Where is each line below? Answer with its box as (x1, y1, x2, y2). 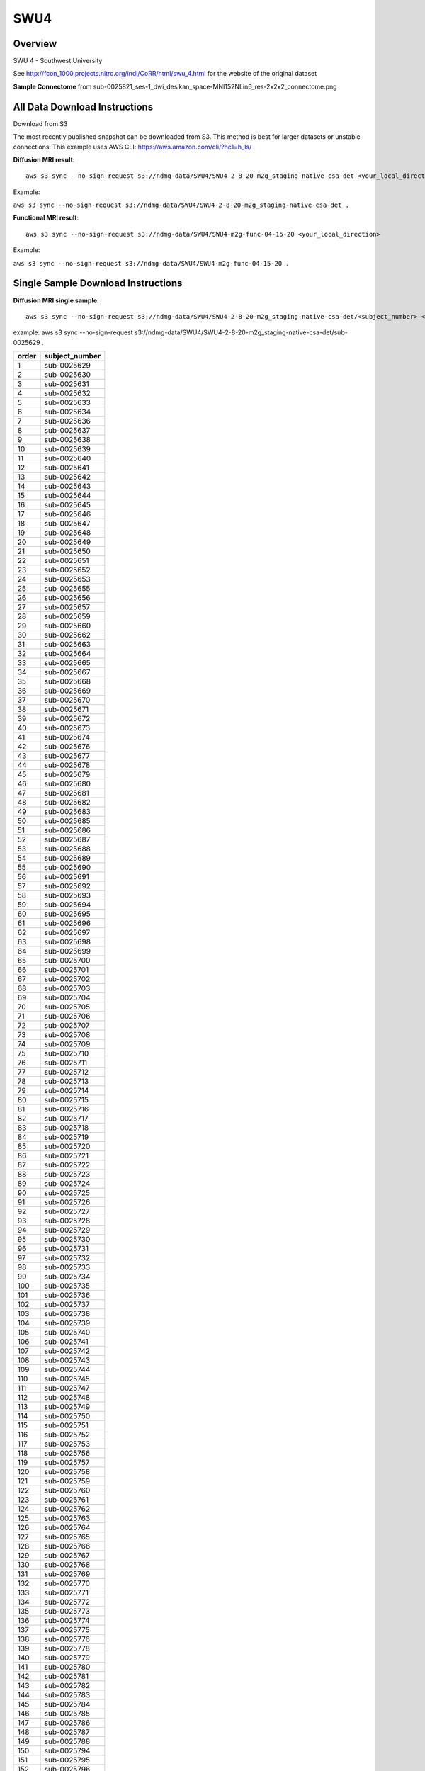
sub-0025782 (44, 1681, 91, 1691)
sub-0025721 (44, 1151, 89, 1161)
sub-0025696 (44, 918, 91, 928)
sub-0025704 (44, 992, 91, 1002)
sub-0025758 (44, 1467, 91, 1477)
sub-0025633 (44, 397, 91, 407)
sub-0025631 (44, 379, 90, 389)
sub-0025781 (44, 1672, 89, 1682)
